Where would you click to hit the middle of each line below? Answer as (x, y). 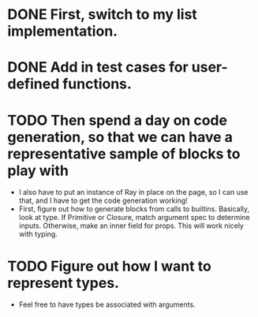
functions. (97, 84)
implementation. (63, 31)
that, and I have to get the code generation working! (103, 201)
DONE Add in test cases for (98, 67)
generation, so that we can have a (120, 137)
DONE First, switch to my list (103, 15)
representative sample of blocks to (124, 153)
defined (34, 84)
